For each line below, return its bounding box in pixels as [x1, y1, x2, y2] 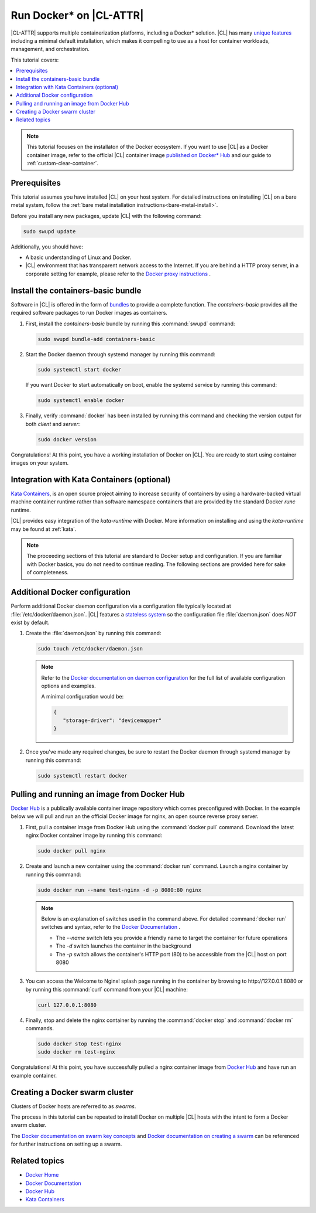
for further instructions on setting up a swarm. [11, 1140, 122, 1148]
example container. [11, 1072, 57, 1079]
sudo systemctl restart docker [37, 772, 128, 779]
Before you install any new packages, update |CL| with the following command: [11, 212, 202, 219]
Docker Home [25, 1171, 59, 1178]
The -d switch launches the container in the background [56, 942, 191, 949]
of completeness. [26, 569, 69, 576]
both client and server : [25, 420, 80, 427]
